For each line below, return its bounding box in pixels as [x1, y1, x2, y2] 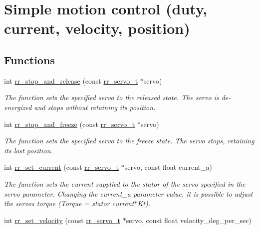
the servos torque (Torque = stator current [4, 198, 134, 209]
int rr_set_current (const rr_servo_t [4, 162, 119, 172]
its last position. [4, 145, 53, 155]
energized [4, 102, 32, 112]
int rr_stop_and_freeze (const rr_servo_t [4, 118, 135, 129]
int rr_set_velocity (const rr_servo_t [4, 215, 121, 225]
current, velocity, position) [4, 18, 190, 38]
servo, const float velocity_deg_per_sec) [126, 215, 252, 225]
